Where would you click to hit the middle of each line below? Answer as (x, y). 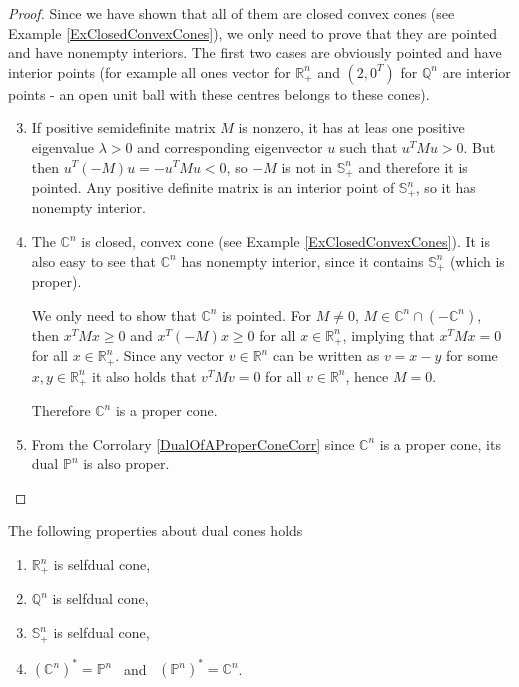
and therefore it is (413, 166)
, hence (367, 375)
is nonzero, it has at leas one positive (351, 127)
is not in (307, 166)
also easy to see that (94, 260)
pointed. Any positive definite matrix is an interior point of (213, 187)
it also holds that (144, 375)
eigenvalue (63, 146)
